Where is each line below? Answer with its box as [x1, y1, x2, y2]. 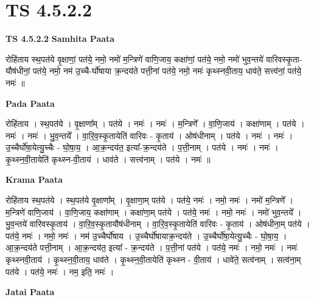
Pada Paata [5, 97, 55, 109]
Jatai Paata [5, 285, 55, 298]
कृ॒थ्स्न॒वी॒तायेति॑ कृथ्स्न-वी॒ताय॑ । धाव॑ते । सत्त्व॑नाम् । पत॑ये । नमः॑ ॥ [5, 152, 211, 165]
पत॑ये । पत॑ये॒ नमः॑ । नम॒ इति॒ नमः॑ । [5, 265, 114, 278]
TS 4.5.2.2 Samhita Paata [5, 32, 115, 45]
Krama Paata [5, 173, 63, 186]
